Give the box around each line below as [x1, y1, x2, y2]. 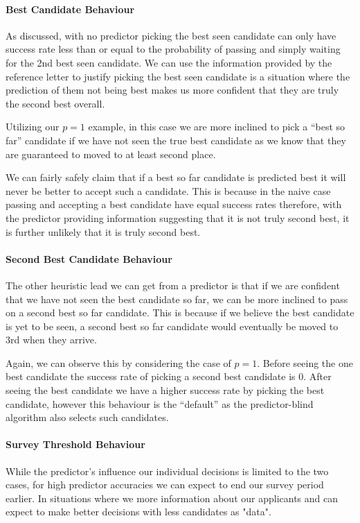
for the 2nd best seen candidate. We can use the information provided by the [6, 55, 332, 69]
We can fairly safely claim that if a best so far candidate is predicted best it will [6, 170, 346, 185]
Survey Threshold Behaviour [6, 437, 145, 452]
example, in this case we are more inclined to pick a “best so [88, 119, 345, 134]
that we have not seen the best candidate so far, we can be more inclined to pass [6, 291, 348, 306]
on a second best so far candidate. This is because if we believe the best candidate [6, 305, 354, 320]
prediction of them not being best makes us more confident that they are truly [6, 83, 339, 97]
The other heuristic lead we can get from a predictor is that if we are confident [6, 277, 340, 292]
